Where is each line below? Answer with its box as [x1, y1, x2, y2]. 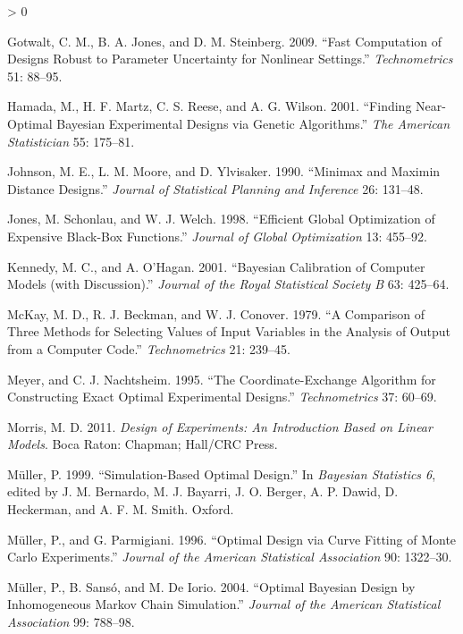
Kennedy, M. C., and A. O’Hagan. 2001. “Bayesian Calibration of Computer [7, 257, 425, 275]
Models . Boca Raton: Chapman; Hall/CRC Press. [7, 435, 278, 453]
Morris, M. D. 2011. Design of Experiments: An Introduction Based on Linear [7, 417, 433, 435]
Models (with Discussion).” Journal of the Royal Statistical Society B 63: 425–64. [7, 275, 450, 293]
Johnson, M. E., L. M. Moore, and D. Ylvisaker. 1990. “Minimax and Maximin [7, 162, 441, 181]
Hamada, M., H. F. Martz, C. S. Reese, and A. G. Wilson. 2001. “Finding [7, 97, 412, 115]
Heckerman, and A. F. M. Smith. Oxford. [7, 500, 234, 519]
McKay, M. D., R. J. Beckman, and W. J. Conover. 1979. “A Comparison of [7, 304, 425, 323]
